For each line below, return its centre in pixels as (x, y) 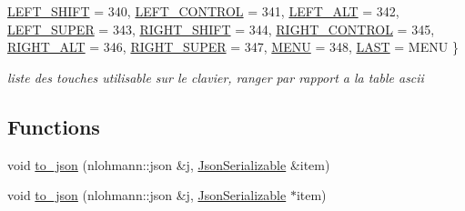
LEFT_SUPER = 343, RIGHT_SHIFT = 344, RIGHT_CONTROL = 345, (221, 29)
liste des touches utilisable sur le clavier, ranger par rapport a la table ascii (216, 77)
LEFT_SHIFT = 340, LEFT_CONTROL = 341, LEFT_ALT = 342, (203, 11)
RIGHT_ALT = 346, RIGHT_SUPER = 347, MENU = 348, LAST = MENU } (233, 47)
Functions (54, 126)
